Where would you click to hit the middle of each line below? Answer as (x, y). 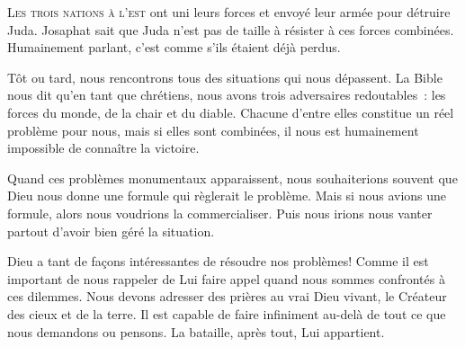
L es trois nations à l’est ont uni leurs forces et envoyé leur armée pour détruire (229, 12)
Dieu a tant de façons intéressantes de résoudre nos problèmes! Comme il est (218, 261)
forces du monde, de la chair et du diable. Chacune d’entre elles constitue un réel (231, 112)
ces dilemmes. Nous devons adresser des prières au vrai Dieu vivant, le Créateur (227, 296)
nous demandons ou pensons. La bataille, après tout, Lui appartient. (196, 331)
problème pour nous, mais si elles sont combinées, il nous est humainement (213, 130)
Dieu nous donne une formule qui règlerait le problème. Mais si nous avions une (227, 196)
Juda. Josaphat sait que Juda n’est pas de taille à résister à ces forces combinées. (231, 29)
